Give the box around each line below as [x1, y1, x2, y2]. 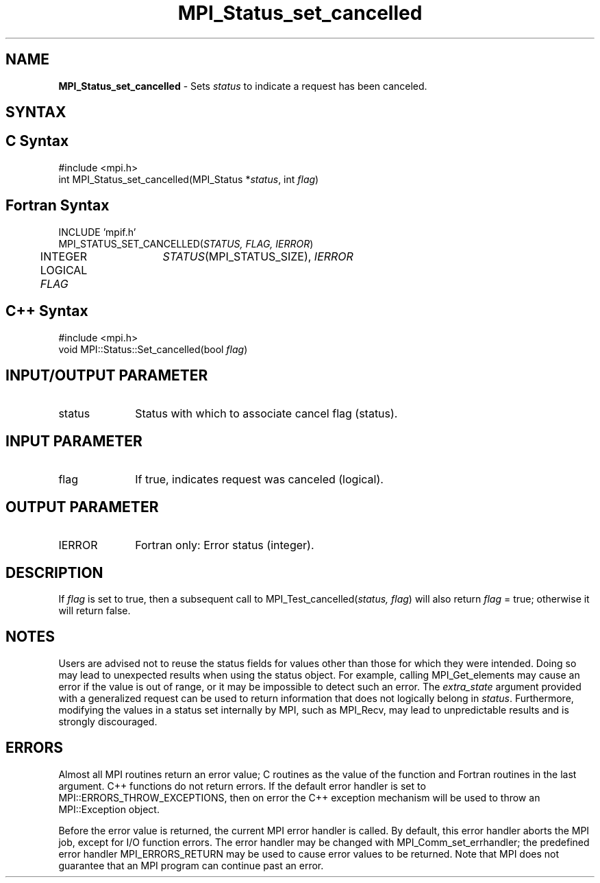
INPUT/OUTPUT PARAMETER [5, 366, 208, 384]
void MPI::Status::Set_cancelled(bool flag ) [58, 343, 248, 355]
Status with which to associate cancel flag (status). [135, 407, 398, 421]
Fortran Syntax [5, 197, 110, 215]
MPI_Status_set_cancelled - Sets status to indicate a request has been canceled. [58, 80, 427, 92]
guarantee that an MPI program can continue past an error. [58, 859, 324, 871]
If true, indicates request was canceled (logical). [135, 472, 384, 487]
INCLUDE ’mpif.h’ [58, 226, 136, 238]
